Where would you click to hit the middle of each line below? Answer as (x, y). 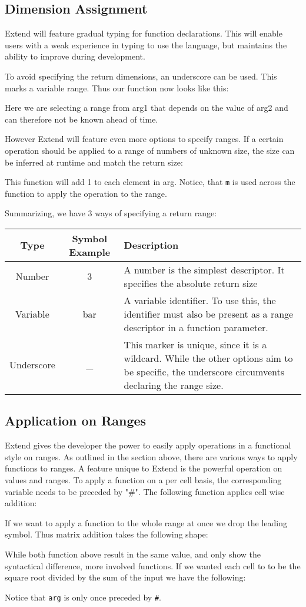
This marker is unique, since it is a (195, 344)
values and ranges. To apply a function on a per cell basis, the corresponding (143, 479)
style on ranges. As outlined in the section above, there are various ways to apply (151, 456)
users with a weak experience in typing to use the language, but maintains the (146, 44)
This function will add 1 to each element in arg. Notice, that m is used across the (150, 182)
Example (90, 252)
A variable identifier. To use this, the (200, 300)
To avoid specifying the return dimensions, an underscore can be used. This (141, 76)
